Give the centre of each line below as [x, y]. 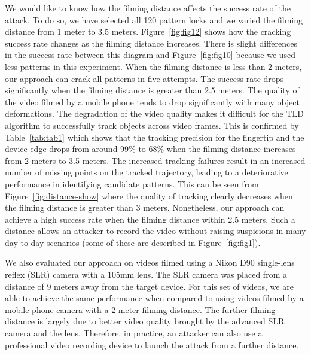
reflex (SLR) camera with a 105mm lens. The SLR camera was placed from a [146, 274]
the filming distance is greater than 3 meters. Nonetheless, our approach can [145, 207]
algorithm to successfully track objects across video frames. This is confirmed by [152, 125]
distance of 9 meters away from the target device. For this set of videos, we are [149, 286]
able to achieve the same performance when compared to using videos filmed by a [154, 298]
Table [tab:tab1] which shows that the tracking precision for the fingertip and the [155, 137]
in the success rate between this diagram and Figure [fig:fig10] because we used [150, 55]
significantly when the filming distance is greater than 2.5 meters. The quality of [152, 90]
